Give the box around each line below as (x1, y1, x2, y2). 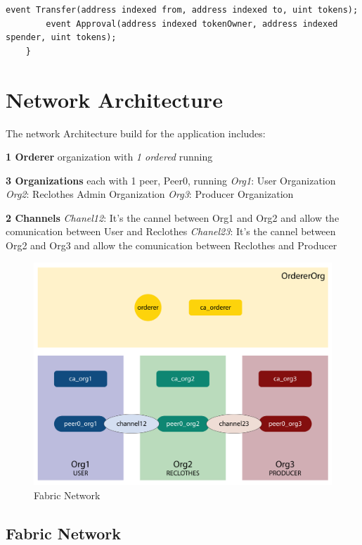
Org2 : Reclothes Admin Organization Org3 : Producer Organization (6, 187, 294, 201)
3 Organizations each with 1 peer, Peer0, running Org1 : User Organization (6, 173, 336, 187)
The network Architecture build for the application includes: (6, 125, 266, 140)
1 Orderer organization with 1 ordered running (6, 149, 213, 164)
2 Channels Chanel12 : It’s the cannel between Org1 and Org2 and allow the (6, 210, 340, 225)
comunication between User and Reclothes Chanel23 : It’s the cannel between (6, 224, 336, 239)
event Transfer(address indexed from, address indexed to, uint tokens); (6, 5, 358, 15)
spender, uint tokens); (6, 32, 117, 43)
